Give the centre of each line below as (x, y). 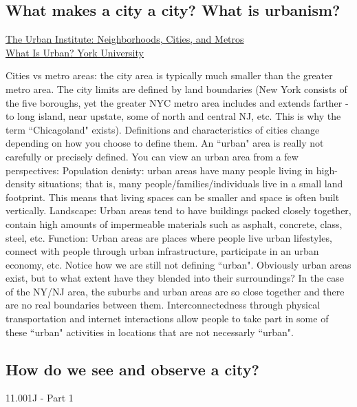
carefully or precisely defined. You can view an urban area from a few (152, 156)
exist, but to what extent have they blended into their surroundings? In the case (175, 278)
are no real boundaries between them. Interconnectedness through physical (163, 305)
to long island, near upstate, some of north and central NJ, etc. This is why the (173, 116)
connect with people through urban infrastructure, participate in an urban (162, 251)
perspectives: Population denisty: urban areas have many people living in (160, 170)
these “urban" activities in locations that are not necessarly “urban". (150, 332)
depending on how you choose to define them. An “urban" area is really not (165, 143)
